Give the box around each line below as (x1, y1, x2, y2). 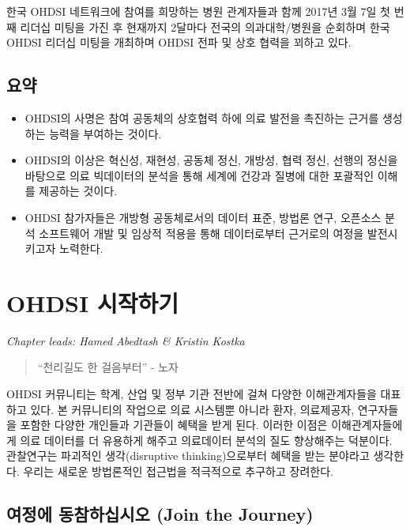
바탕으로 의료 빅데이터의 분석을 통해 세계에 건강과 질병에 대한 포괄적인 (24, 167, 374, 183)
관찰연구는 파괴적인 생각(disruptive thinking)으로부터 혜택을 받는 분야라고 (6, 447, 370, 464)
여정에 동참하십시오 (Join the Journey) (6, 502, 314, 525)
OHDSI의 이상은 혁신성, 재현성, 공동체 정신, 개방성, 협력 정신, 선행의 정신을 (24, 152, 398, 168)
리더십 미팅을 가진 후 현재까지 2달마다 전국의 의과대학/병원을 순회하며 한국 (20, 18, 390, 35)
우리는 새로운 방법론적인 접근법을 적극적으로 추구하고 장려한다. (23, 463, 333, 480)
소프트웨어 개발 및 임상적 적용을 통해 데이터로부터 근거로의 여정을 (39, 224, 364, 241)
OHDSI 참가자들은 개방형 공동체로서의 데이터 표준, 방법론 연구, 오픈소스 (24, 209, 382, 225)
